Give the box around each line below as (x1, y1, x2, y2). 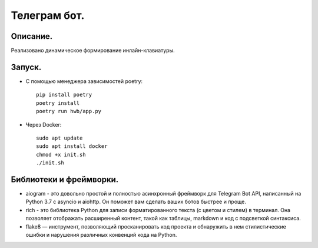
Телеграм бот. (11, 9, 85, 22)
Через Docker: (25, 121, 62, 128)
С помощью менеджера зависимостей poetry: (25, 77, 143, 85)
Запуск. (11, 62, 42, 72)
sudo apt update (36, 134, 83, 141)
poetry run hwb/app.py (36, 108, 102, 115)
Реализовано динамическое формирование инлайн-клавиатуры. (11, 47, 175, 54)
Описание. (11, 31, 53, 41)
